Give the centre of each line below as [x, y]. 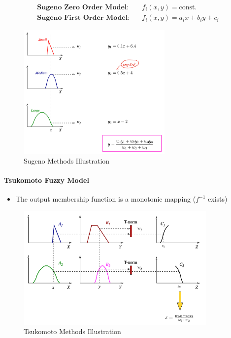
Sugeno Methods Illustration [67, 160]
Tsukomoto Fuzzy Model [47, 180]
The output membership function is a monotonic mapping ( [106, 199]
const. [188, 8]
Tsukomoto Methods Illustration [72, 331]
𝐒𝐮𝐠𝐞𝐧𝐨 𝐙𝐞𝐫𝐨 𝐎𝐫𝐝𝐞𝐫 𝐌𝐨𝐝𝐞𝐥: [83, 8]
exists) [218, 199]
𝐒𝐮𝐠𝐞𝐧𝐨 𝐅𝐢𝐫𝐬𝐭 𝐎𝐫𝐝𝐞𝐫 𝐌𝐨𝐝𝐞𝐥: [83, 18]
